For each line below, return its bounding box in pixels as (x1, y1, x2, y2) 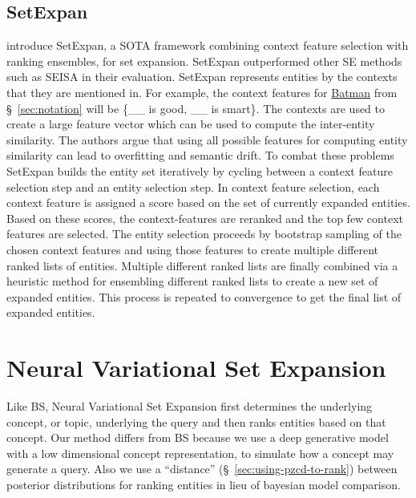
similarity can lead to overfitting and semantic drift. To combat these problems (6, 147, 394, 164)
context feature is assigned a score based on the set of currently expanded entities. (6, 194, 410, 211)
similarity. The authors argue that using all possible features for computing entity (6, 131, 408, 148)
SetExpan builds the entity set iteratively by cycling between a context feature (6, 162, 393, 179)
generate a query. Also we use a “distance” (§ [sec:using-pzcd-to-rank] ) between (6, 460, 398, 477)
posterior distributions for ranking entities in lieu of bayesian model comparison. (6, 476, 401, 492)
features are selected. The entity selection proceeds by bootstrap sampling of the (6, 225, 402, 242)
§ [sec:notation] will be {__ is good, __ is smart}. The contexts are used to (6, 99, 386, 116)
